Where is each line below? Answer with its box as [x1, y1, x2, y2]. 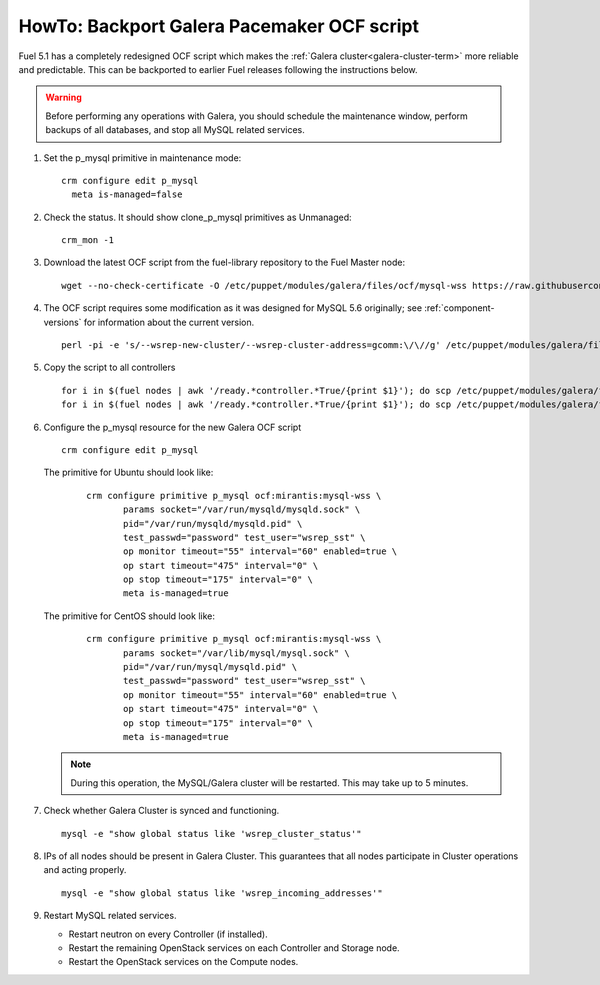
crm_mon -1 [61, 235, 115, 246]
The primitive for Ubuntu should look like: [43, 466, 214, 479]
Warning [45, 91, 82, 104]
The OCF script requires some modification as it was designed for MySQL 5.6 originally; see [43, 302, 423, 314]
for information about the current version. [83, 316, 255, 328]
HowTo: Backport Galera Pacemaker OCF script [18, 15, 420, 37]
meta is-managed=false [71, 189, 183, 200]
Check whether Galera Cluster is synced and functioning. [43, 805, 280, 817]
